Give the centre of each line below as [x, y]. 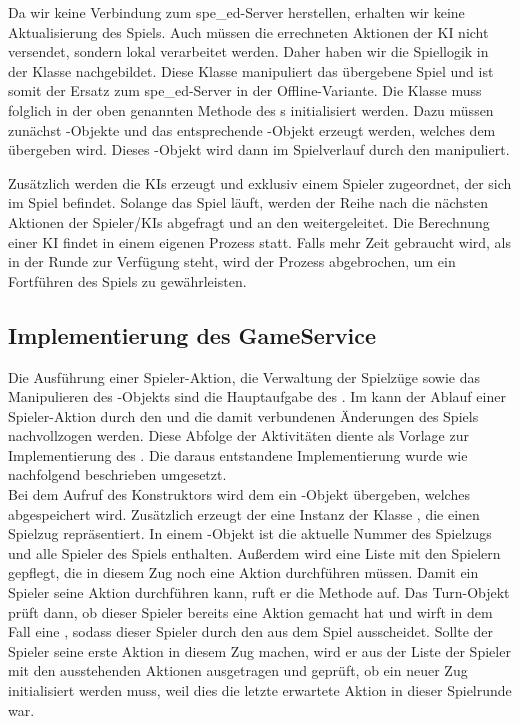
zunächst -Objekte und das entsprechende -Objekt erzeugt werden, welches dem [252, 129]
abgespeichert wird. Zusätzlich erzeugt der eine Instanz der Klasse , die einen [244, 513]
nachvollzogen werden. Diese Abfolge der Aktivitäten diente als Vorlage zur [238, 435]
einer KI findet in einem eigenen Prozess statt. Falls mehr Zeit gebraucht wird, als [260, 241]
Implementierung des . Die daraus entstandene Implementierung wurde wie [238, 454]
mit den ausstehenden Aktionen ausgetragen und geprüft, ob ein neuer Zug [238, 670]
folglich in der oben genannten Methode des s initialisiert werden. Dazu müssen [251, 109]
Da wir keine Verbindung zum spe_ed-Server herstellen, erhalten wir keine [236, 12]
